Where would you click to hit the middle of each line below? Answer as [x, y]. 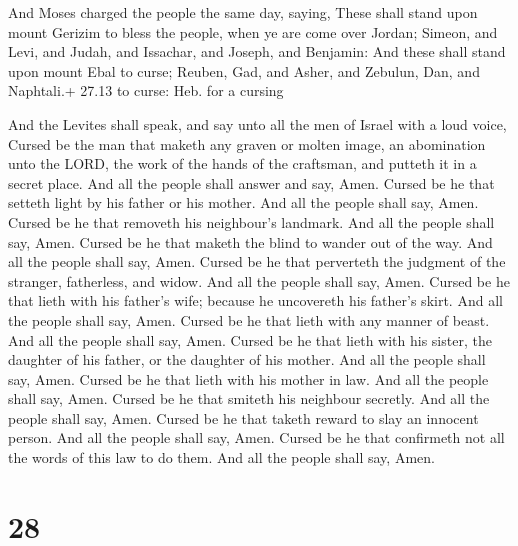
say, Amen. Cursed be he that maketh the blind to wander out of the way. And [250, 241]
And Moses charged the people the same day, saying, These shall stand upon [243, 12]
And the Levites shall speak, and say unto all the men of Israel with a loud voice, [257, 123]
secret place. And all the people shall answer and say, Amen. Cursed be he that [251, 182]
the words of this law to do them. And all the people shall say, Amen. [221, 457]
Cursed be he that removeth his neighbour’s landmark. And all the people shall [251, 221]
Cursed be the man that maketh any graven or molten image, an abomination [247, 143]
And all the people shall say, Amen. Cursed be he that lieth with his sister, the [250, 339]
